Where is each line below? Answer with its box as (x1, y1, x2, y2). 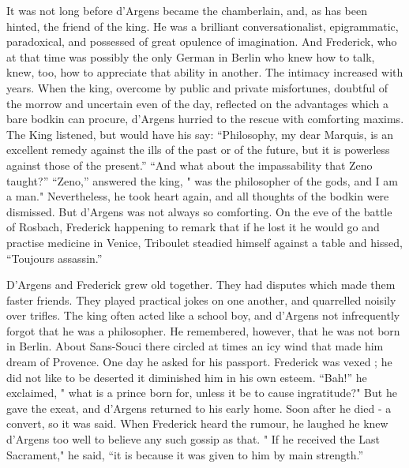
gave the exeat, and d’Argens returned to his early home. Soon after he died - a (6, 399, 392, 416)
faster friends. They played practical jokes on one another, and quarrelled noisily (6, 291, 396, 308)
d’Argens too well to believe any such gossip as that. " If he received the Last (6, 431, 380, 447)
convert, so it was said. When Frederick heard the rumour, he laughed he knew (6, 415, 388, 432)
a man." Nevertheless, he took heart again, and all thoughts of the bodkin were (6, 188, 389, 204)
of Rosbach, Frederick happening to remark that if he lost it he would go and (6, 219, 380, 235)
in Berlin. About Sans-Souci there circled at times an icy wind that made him (6, 338, 384, 354)
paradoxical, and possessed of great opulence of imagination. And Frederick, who (6, 33, 397, 50)
